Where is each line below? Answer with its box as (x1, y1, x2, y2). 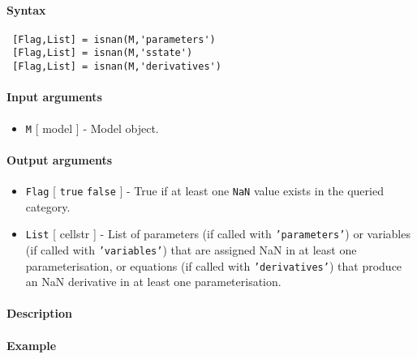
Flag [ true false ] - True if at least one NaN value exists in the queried (25, 182, 384, 199)
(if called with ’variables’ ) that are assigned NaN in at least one (25, 241, 357, 258)
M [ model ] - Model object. (25, 119, 159, 136)
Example (6, 336, 57, 353)
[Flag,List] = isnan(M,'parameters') (12, 33, 216, 45)
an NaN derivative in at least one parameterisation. (25, 273, 282, 290)
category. (25, 198, 71, 215)
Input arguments (6, 88, 102, 105)
